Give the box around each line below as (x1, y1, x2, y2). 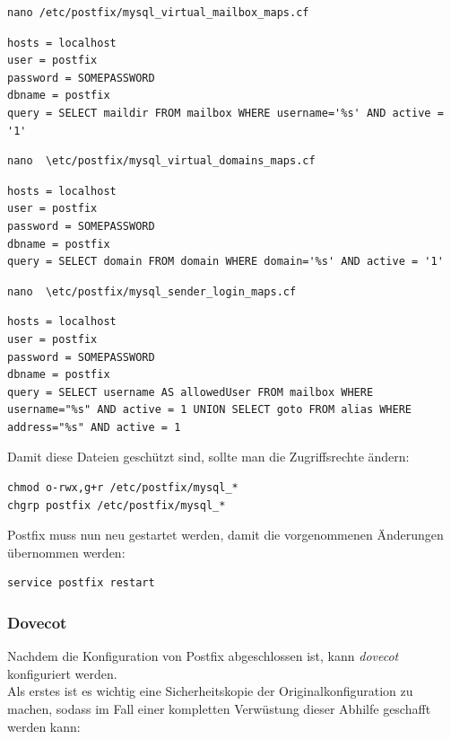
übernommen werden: (7, 542, 126, 561)
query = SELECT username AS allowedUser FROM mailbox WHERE (7, 385, 374, 399)
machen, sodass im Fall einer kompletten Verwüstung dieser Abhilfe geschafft (7, 699, 431, 718)
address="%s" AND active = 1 (7, 420, 181, 434)
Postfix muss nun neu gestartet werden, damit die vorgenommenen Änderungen (7, 525, 444, 544)
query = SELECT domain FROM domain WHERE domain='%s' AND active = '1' (7, 255, 444, 268)
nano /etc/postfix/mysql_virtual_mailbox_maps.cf (7, 6, 309, 19)
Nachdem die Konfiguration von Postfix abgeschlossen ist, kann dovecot (7, 647, 399, 665)
